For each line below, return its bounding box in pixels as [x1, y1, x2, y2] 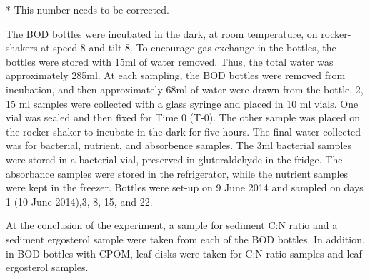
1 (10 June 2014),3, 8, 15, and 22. [6, 193, 153, 208]
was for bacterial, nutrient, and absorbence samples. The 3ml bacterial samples [6, 138, 352, 153]
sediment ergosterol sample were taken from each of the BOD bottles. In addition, [6, 231, 365, 246]
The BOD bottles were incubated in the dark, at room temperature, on [6, 26, 318, 41]
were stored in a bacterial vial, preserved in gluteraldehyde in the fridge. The [6, 151, 343, 166]
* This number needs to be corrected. [6, 2, 169, 16]
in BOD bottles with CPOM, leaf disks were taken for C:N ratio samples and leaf [6, 245, 362, 260]
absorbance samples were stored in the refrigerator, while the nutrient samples [6, 166, 349, 181]
